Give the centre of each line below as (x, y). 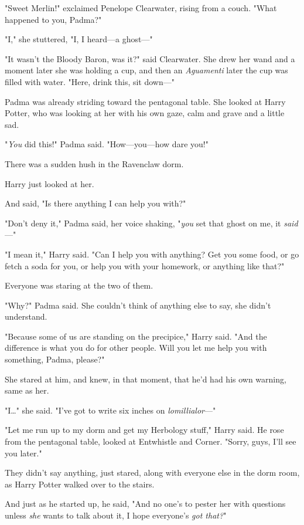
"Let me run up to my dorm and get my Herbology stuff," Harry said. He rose (144, 430)
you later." (23, 453)
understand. (26, 316)
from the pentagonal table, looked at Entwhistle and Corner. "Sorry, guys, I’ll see (151, 441)
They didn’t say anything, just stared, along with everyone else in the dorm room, (152, 472)
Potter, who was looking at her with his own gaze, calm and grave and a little (145, 113)
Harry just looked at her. (49, 183)
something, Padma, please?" (55, 359)
